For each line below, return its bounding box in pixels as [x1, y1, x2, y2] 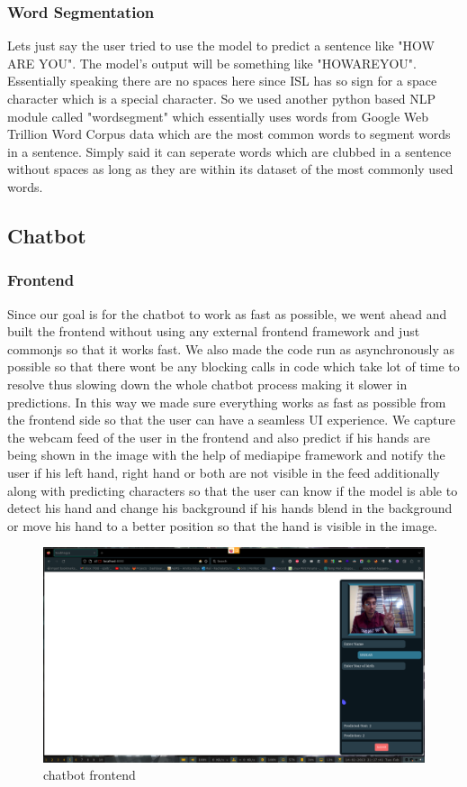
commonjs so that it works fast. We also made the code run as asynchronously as [7, 339, 454, 358]
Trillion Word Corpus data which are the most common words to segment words [7, 124, 451, 143]
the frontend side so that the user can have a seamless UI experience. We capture [7, 410, 455, 429]
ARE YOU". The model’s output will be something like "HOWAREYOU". [7, 53, 417, 72]
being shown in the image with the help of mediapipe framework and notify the [7, 445, 445, 464]
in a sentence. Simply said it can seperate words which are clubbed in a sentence [7, 142, 452, 160]
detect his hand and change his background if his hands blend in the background [7, 499, 453, 517]
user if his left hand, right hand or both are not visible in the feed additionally [7, 462, 440, 481]
